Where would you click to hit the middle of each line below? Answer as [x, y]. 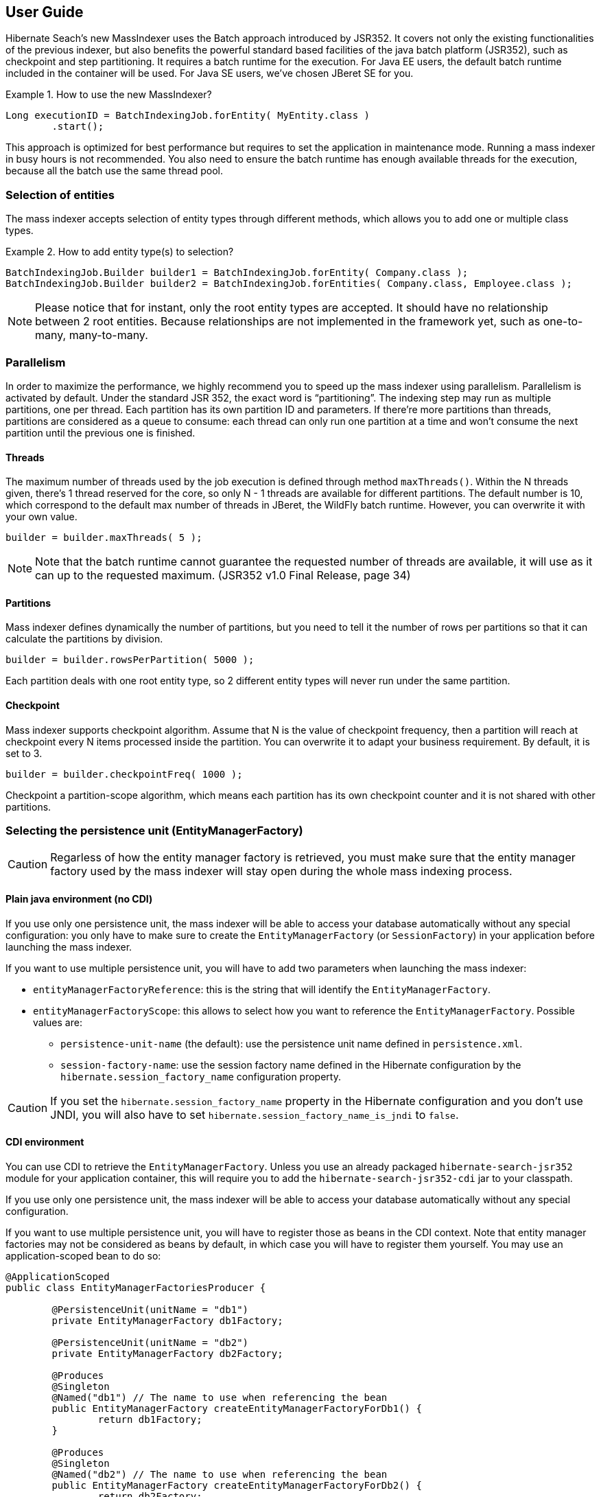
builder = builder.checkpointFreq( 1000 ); [124, 774]
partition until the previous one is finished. [101, 432]
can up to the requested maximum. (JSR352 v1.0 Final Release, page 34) [223, 576]
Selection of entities [60, 195]
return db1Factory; [150, 1419]
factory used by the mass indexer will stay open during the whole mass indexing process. [281, 871]
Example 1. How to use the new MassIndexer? [109, 95]
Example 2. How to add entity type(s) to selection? [120, 252]
